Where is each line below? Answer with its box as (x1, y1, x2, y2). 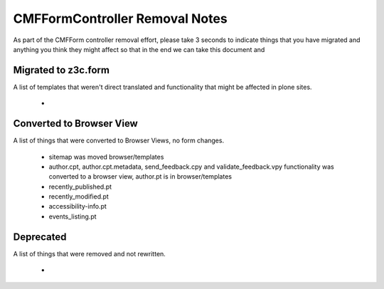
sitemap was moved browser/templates (48, 152, 164, 161)
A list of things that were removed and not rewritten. (13, 249, 166, 258)
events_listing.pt (48, 212, 97, 221)
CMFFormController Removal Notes (13, 11, 228, 26)
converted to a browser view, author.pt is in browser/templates (48, 172, 233, 181)
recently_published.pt (48, 182, 112, 191)
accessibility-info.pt (48, 202, 107, 211)
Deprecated (13, 231, 67, 243)
